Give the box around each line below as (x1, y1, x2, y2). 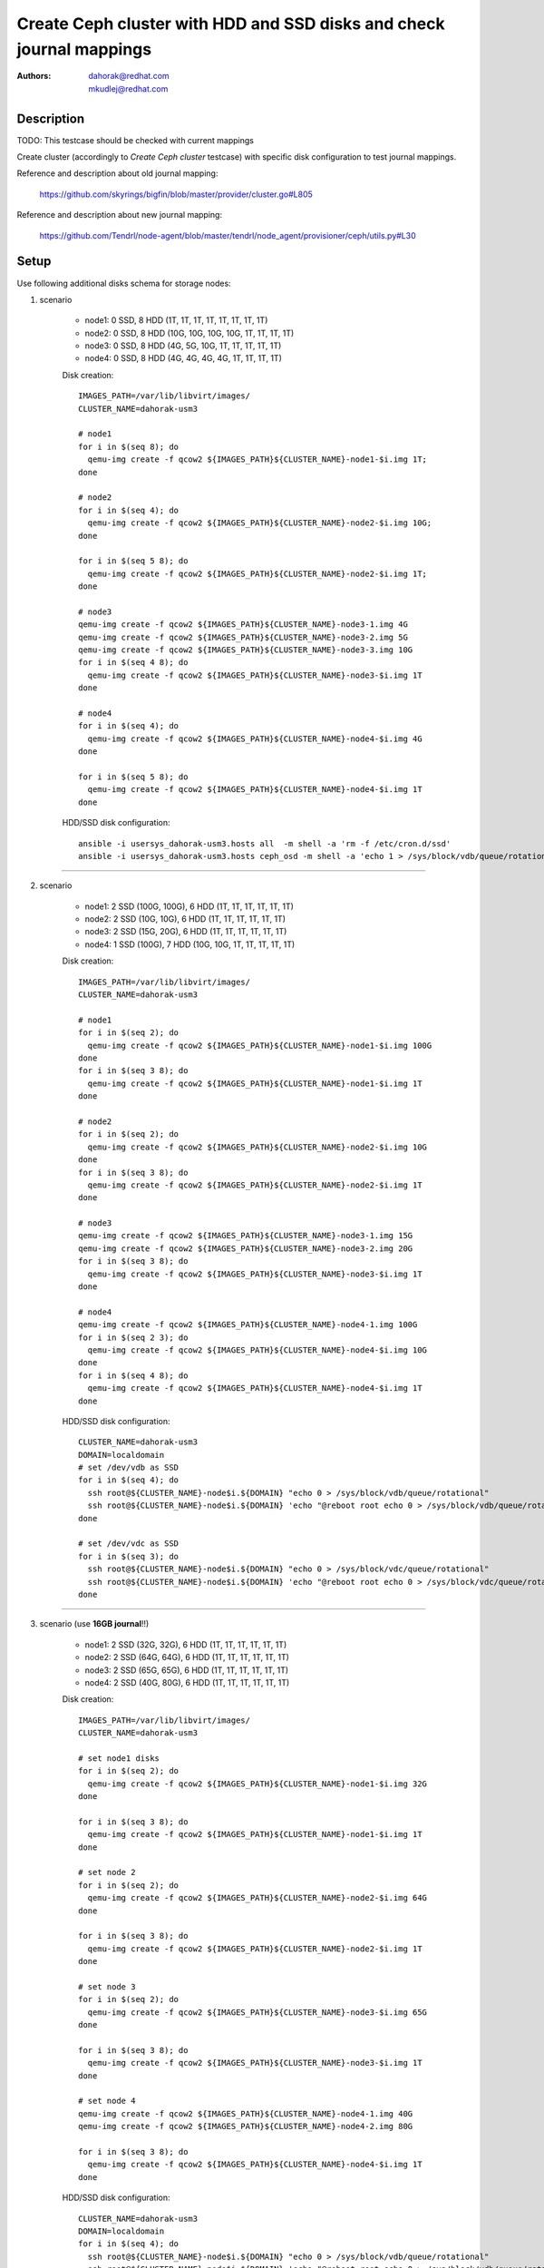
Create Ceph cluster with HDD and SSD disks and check (16, 14, 445, 34)
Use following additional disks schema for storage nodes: (16, 278, 231, 288)
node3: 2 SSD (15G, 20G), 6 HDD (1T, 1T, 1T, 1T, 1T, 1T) (84, 926, 287, 937)
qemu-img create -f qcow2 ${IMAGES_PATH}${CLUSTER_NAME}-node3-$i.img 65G (87, 2007, 428, 2018)
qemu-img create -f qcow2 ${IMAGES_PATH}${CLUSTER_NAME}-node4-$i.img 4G (87, 733, 423, 744)
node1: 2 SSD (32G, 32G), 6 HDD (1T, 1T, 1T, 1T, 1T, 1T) (84, 1638, 287, 1650)
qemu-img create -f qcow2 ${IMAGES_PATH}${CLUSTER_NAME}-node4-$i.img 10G (87, 1344, 428, 1355)
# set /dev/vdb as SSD (78, 1462, 180, 1473)
